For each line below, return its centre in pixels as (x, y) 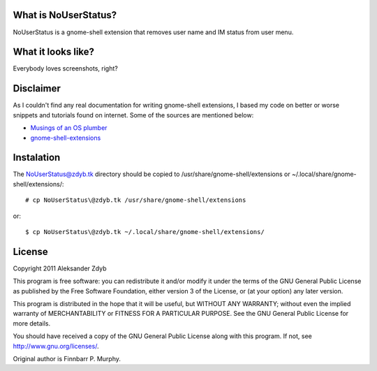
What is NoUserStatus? (65, 15)
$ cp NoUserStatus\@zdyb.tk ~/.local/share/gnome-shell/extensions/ (145, 232)
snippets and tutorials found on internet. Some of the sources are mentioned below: (133, 115)
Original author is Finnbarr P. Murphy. (67, 359)
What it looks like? (53, 52)
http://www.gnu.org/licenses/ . (56, 346)
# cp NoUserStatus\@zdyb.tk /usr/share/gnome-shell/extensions (136, 200)
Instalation (37, 158)
